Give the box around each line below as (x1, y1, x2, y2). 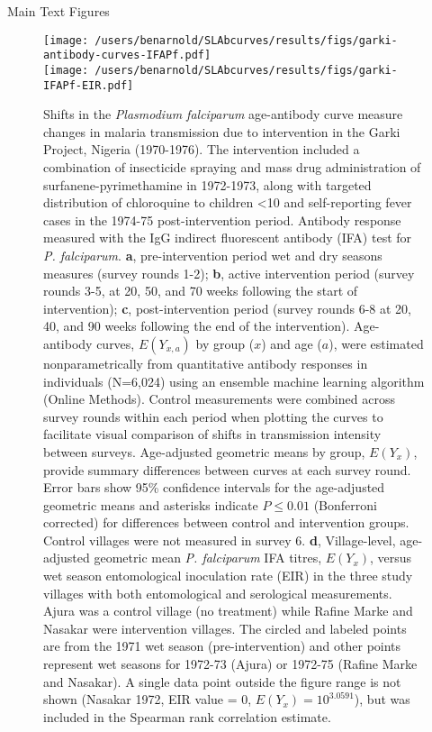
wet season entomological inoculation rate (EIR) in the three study (43, 566, 413, 585)
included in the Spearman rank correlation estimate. (43, 707, 331, 726)
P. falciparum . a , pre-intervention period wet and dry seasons (43, 245, 382, 264)
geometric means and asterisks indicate (43, 495, 258, 514)
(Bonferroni (313, 495, 377, 514)
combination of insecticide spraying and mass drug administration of (43, 158, 421, 176)
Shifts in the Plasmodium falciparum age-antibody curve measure (43, 105, 403, 124)
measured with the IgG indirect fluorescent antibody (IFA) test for (43, 228, 412, 247)
